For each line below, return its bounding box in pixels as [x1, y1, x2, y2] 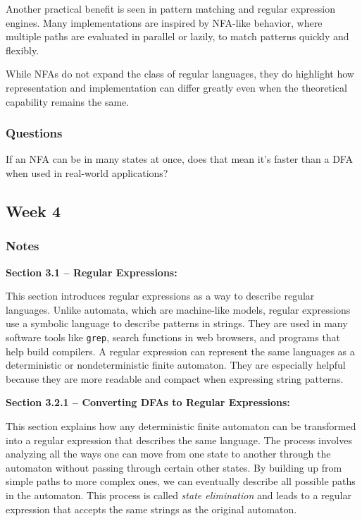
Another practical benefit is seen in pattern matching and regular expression [6, 1, 336, 16]
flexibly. [6, 42, 39, 57]
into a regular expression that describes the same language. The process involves [6, 432, 352, 447]
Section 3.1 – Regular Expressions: [6, 264, 177, 279]
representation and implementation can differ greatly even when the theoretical [6, 80, 347, 94]
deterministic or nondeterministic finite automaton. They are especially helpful [6, 357, 346, 372]
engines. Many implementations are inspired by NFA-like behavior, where [6, 15, 323, 30]
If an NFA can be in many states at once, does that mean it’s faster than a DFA [6, 152, 353, 166]
